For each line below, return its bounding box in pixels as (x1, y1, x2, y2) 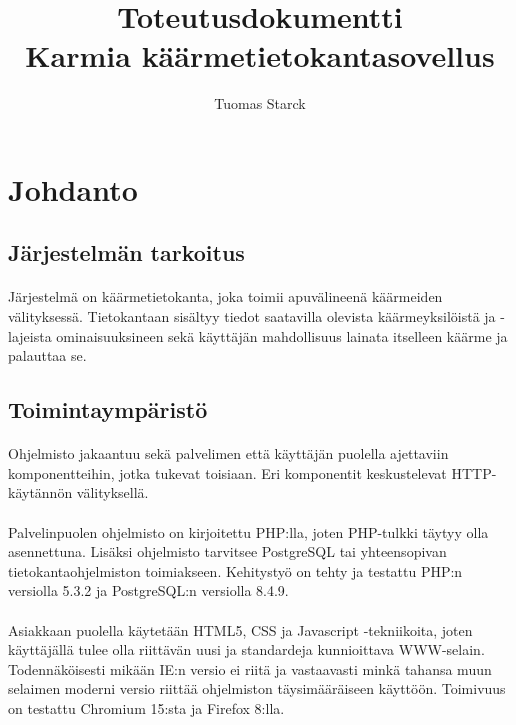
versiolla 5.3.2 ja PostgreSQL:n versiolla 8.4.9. (8, 580, 289, 601)
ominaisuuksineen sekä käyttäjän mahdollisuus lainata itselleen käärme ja (56, 325, 508, 346)
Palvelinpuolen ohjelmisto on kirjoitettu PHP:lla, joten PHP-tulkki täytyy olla (8, 521, 489, 542)
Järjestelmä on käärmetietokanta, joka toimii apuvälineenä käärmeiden (8, 286, 443, 307)
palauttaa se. (8, 345, 87, 366)
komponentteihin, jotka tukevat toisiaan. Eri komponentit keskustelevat (8, 462, 447, 483)
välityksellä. (76, 482, 149, 503)
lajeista (8, 325, 52, 346)
